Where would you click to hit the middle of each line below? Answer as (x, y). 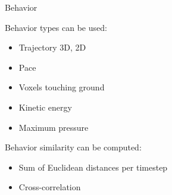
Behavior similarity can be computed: (73, 147)
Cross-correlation (50, 187)
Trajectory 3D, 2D (52, 47)
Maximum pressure (54, 127)
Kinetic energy (45, 107)
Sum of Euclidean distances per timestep (93, 167)
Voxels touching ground (62, 87)
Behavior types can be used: (56, 27)
